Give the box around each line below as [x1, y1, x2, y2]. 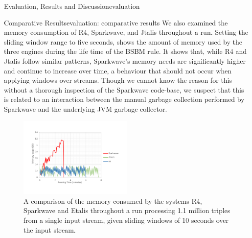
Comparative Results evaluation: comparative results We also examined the [4, 17, 228, 27]
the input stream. [23, 224, 76, 235]
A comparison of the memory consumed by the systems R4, [23, 195, 202, 206]
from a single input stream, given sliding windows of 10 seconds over [23, 214, 229, 225]
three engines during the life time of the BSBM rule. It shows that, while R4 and [4, 46, 247, 56]
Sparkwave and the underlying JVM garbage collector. [4, 103, 167, 114]
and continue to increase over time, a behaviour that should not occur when [4, 65, 232, 75]
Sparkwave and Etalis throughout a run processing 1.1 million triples [23, 205, 230, 215]
